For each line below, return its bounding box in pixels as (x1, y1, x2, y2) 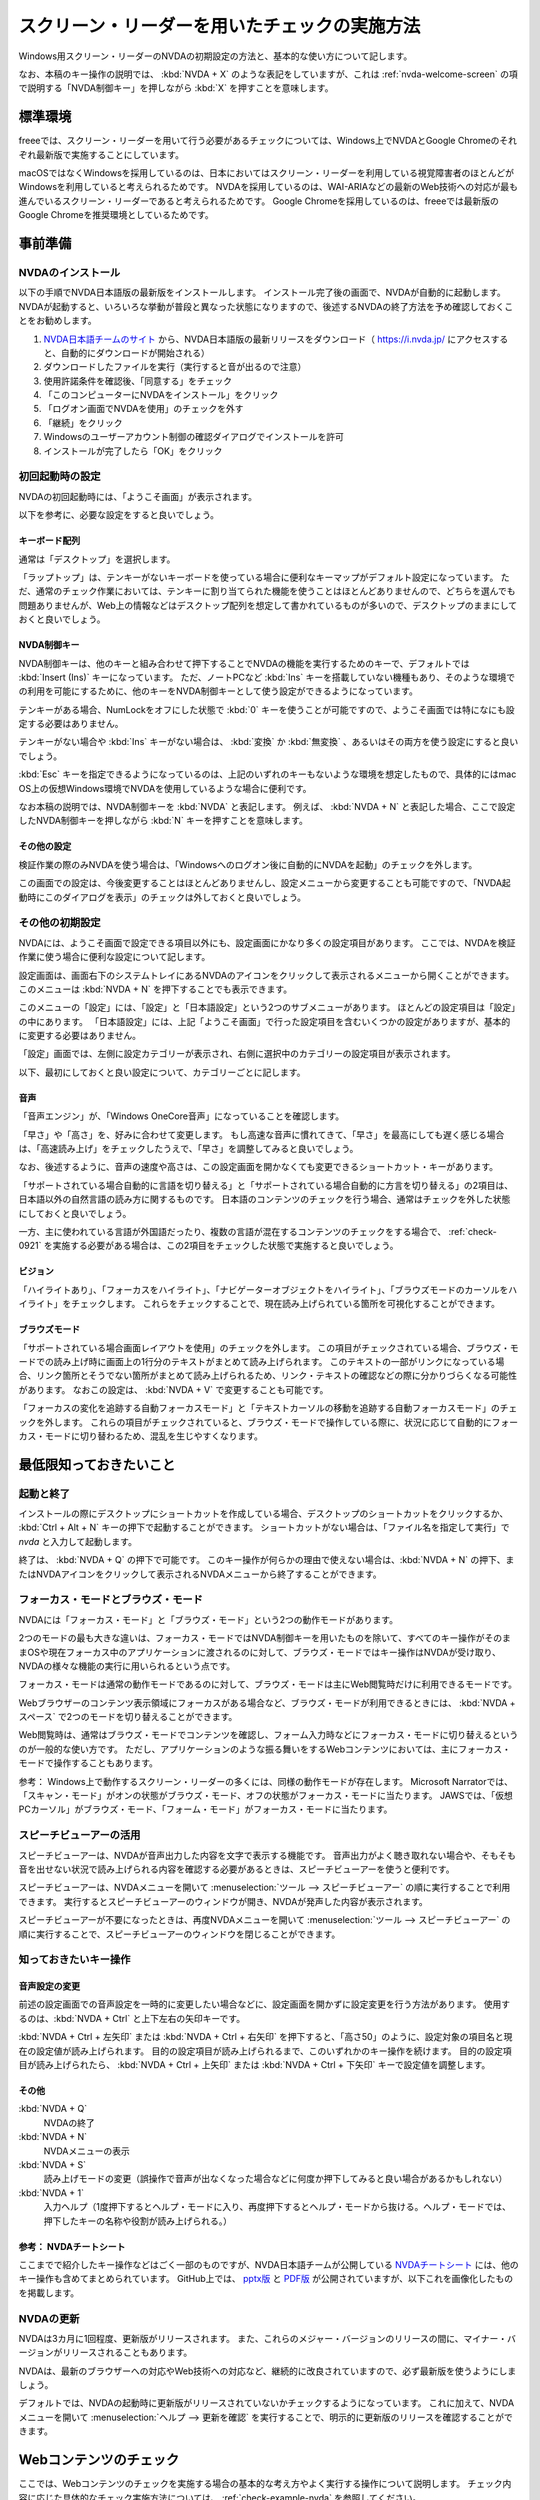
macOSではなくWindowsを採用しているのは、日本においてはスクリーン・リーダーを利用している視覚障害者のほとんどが (18, 167, 515, 179)
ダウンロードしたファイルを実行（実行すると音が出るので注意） (43, 361, 307, 373)
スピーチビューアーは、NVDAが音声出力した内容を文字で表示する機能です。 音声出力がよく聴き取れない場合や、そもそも (18, 1849, 517, 1861)
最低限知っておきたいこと (18, 1456, 176, 1473)
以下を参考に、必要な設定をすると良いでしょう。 (18, 509, 220, 521)
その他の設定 (18, 840, 72, 852)
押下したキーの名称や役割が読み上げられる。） (43, 2215, 232, 2227)
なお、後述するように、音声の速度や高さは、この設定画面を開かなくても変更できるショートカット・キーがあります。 (18, 1161, 499, 1173)
